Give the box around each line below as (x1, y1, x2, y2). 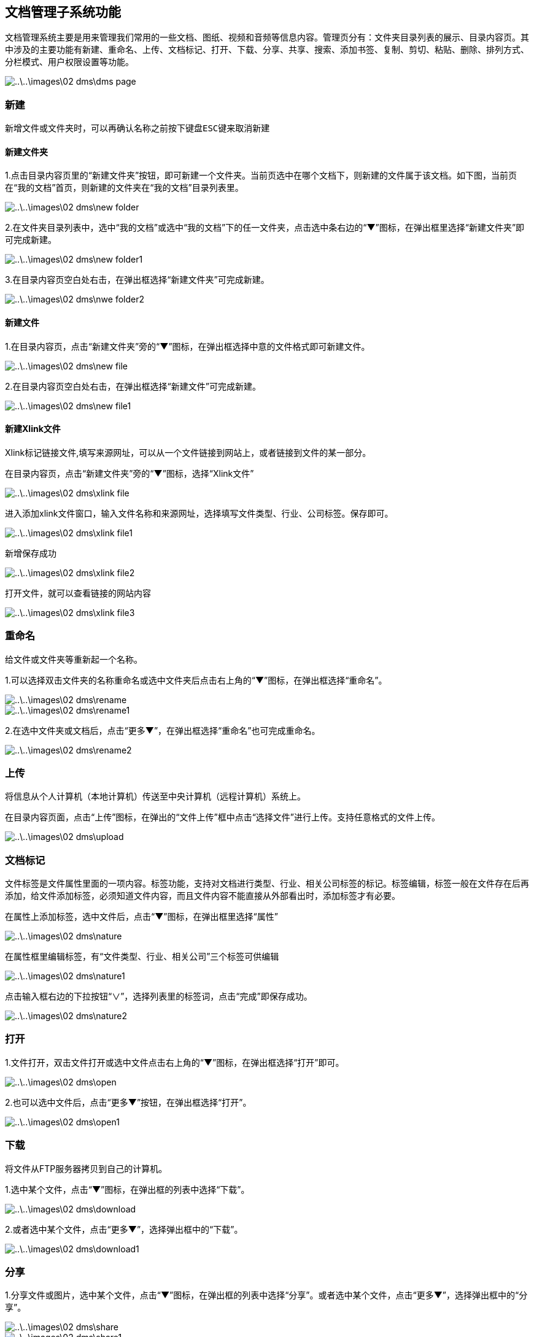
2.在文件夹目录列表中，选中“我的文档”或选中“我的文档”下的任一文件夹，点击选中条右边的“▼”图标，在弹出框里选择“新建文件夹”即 (5, 222, 525, 233)
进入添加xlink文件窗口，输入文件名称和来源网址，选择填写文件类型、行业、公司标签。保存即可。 (5, 507, 393, 518)
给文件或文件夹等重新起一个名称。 (5, 653, 142, 665)
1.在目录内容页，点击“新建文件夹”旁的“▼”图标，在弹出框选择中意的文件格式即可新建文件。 (5, 341, 370, 352)
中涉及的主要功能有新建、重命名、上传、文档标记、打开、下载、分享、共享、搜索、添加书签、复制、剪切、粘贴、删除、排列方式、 (5, 44, 529, 55)
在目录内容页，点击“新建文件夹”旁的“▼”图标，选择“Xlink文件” (5, 468, 254, 479)
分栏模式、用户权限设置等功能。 (5, 56, 134, 67)
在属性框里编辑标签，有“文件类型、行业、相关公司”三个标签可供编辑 (5, 951, 279, 962)
